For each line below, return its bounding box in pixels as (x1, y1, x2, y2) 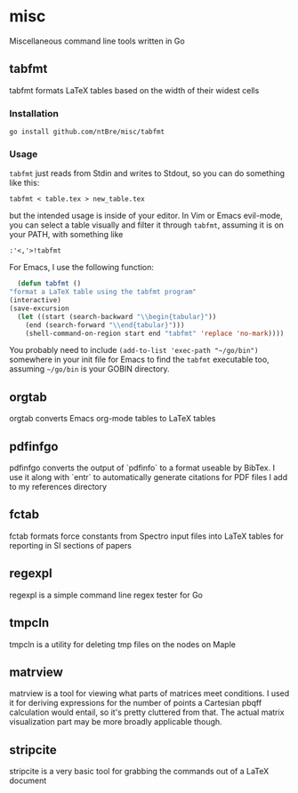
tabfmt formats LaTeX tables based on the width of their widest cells (9, 84, 260, 95)
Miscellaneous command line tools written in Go (9, 36, 185, 46)
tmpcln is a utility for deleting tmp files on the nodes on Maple (9, 638, 236, 650)
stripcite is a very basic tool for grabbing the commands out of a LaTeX (9, 766, 270, 777)
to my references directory (9, 482, 108, 493)
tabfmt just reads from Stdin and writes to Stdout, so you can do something (9, 168, 286, 179)
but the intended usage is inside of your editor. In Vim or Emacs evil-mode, (9, 211, 283, 221)
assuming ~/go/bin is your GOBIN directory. (9, 364, 171, 374)
